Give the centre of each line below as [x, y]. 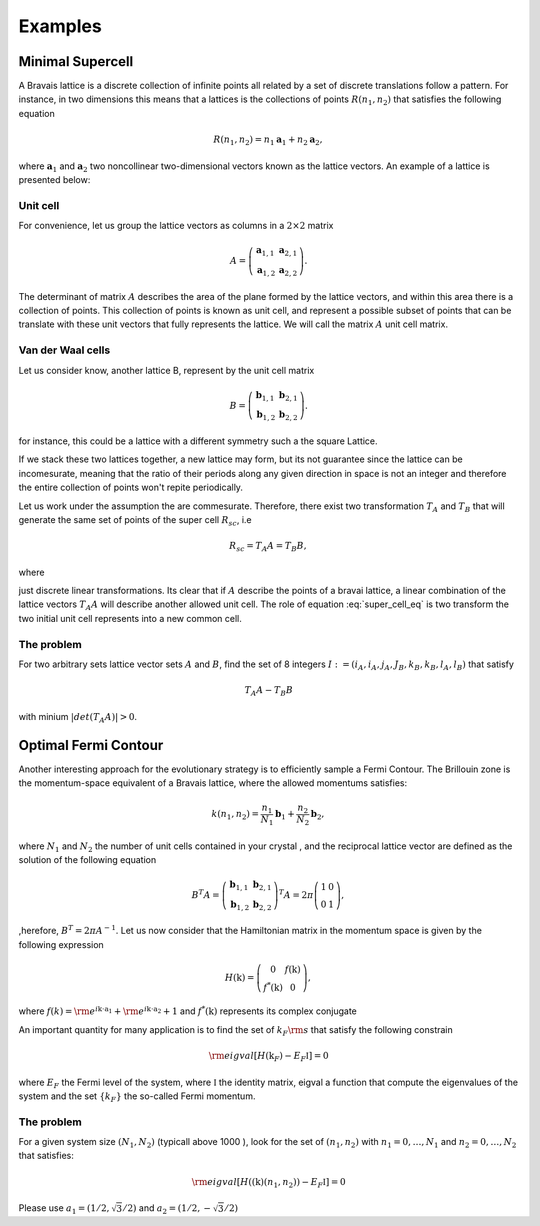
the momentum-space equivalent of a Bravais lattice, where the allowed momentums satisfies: [213, 783]
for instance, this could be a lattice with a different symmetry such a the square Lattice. [198, 441]
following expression [61, 944]
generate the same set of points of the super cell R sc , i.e [135, 520]
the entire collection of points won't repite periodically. [131, 487]
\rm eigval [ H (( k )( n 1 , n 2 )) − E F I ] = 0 [268, 1183]
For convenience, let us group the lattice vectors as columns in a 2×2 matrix [176, 226]
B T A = [205, 894]
